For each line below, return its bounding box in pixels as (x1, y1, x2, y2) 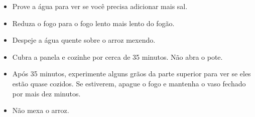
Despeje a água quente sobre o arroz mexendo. (12, 35, 156, 45)
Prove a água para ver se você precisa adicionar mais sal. (12, 1, 188, 11)
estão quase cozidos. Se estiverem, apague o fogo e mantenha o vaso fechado (12, 78, 246, 88)
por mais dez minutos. (12, 88, 81, 98)
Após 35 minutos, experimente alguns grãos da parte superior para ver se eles (12, 68, 251, 79)
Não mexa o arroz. (12, 105, 69, 115)
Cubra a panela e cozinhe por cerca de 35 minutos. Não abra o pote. (12, 51, 223, 62)
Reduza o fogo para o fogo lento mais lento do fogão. (12, 18, 175, 28)
